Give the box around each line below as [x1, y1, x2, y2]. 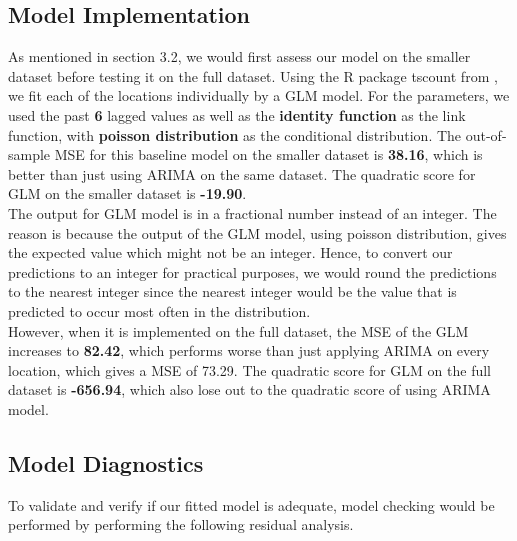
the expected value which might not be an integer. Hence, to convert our [8, 242, 453, 263]
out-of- [465, 124, 507, 145]
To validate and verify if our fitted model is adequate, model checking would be [8, 494, 495, 515]
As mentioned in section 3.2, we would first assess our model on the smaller [8, 46, 471, 67]
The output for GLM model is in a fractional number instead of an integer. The [8, 202, 497, 223]
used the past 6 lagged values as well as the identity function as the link [8, 104, 466, 125]
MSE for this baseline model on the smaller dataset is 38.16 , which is [54, 144, 483, 165]
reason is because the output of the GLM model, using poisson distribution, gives [8, 222, 507, 243]
